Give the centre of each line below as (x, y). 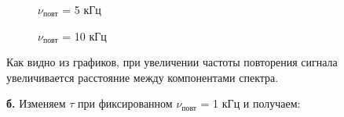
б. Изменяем (36, 103)
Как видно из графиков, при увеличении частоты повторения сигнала (172, 62)
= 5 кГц (82, 9)
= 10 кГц (84, 35)
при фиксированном (125, 103)
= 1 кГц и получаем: (251, 103)
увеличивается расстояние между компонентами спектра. (143, 77)
